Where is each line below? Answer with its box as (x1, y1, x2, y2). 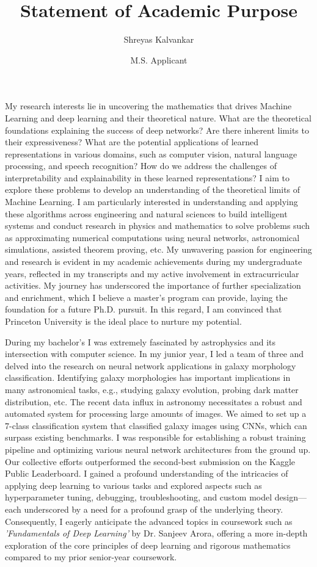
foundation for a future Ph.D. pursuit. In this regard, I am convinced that (5, 303, 282, 316)
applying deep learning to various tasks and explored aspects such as (5, 479, 262, 491)
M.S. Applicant (130, 53, 188, 66)
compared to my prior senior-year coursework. (5, 551, 177, 563)
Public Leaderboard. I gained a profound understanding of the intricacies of (5, 467, 288, 480)
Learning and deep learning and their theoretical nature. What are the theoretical (5, 111, 312, 124)
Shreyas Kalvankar (123, 33, 194, 46)
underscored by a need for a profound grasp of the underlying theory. (24, 502, 283, 515)
